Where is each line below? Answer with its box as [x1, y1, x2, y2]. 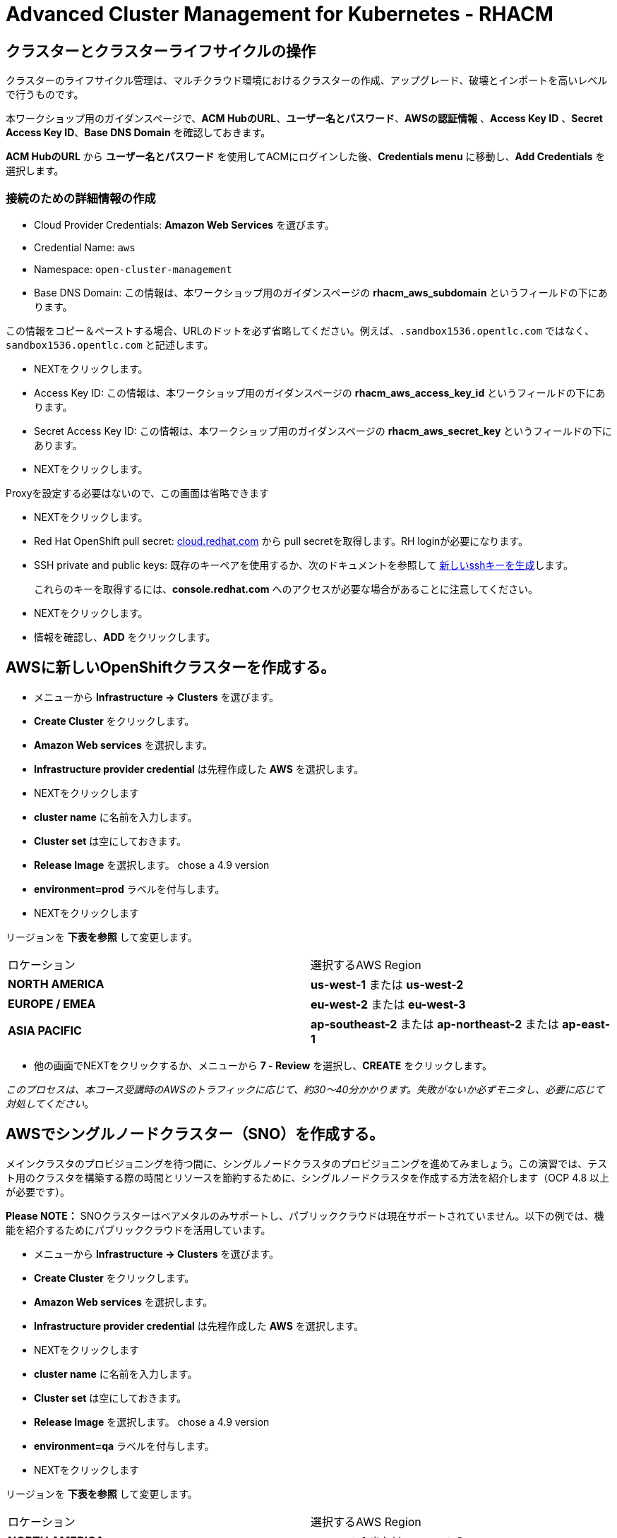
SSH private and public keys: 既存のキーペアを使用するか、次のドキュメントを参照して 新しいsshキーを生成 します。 [34, 558, 574, 571]
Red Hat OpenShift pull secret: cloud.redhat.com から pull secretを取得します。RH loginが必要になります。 [34, 534, 528, 547]
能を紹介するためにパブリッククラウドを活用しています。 [6, 1223, 271, 1236]
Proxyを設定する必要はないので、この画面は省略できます [6, 486, 270, 499]
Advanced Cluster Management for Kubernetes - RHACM [6, 2, 553, 26]
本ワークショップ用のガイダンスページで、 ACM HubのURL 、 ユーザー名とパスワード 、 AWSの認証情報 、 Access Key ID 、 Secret [6, 112, 603, 125]
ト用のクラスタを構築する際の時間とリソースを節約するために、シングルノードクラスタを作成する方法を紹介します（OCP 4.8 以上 [6, 1171, 610, 1184]
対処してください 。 [6, 1097, 95, 1110]
